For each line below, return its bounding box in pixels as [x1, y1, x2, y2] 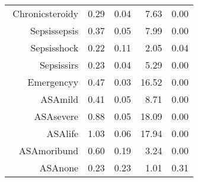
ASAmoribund [18, 144, 79, 157]
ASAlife [46, 126, 79, 140]
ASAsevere [34, 109, 79, 123]
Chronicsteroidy [12, 6, 79, 20]
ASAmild [40, 92, 79, 106]
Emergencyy [27, 75, 79, 89]
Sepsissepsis [30, 24, 79, 37]
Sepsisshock [30, 41, 79, 54]
